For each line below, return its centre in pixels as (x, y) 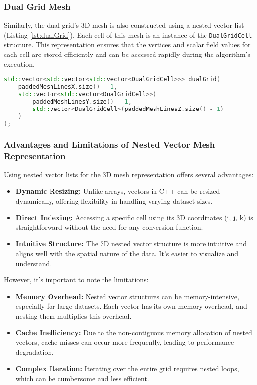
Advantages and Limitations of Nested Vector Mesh (110, 144)
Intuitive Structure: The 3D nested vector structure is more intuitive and (131, 244)
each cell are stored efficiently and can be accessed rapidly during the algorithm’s (127, 54)
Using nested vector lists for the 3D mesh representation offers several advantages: (129, 174)
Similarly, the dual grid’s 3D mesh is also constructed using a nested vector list (124, 25)
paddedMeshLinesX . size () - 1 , (68, 87)
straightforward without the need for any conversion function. (109, 227)
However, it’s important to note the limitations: (76, 280)
